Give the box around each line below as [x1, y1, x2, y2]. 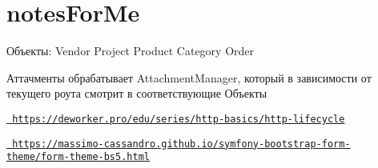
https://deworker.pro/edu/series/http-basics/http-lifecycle [12, 113, 345, 125]
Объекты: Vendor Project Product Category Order [6, 42, 255, 59]
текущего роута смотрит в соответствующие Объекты [6, 85, 267, 102]
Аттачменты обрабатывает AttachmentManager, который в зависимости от [6, 69, 372, 86]
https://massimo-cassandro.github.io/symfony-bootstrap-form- [12, 138, 351, 150]
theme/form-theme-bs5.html [6, 151, 150, 163]
